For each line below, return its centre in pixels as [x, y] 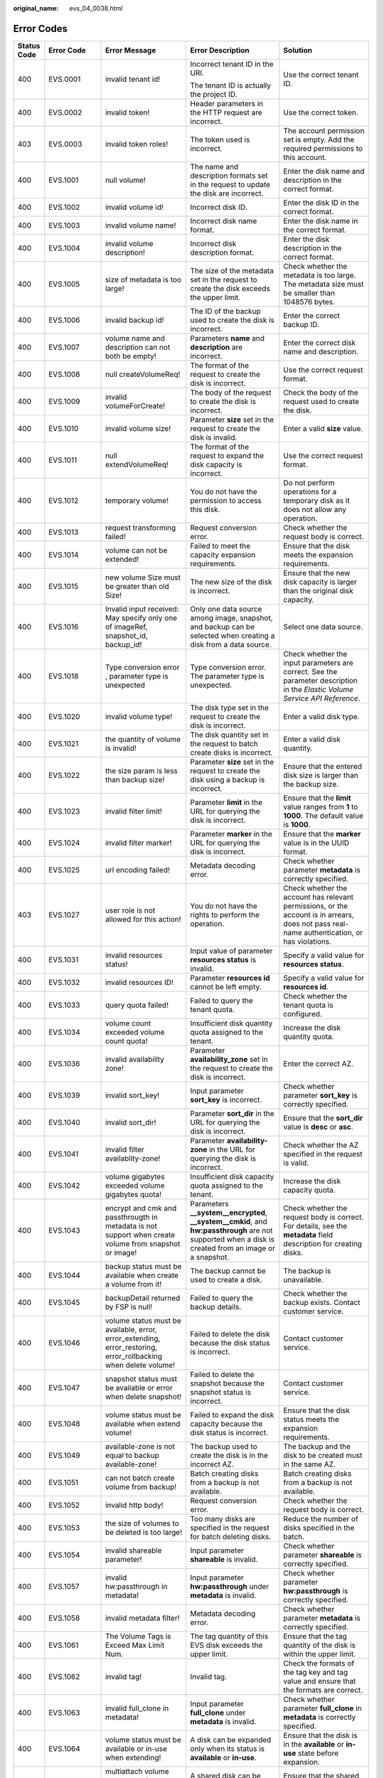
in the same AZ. [309, 1464]
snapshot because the [228, 1383]
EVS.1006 [65, 320]
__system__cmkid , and [229, 1221]
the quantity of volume [143, 739]
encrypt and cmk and [141, 1208]
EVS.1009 [65, 401]
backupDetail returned [143, 1298]
